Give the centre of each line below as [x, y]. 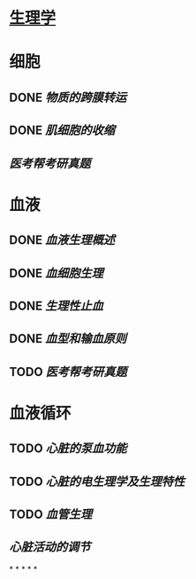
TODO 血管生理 [51, 515]
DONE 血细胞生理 [57, 273]
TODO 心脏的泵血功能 [68, 449]
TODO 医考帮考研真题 [68, 372]
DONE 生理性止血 [57, 305]
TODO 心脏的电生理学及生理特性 [97, 481]
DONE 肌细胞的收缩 [62, 131]
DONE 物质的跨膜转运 [68, 97]
